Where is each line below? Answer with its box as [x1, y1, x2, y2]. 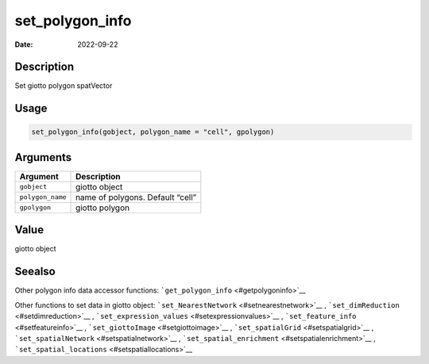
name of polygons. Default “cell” [75, 191, 197, 202]
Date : [14, 40, 33, 49]
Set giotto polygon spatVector [14, 81, 113, 90]
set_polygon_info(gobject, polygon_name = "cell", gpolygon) [31, 128, 275, 136]
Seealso [14, 265, 56, 278]
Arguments [14, 151, 72, 164]
